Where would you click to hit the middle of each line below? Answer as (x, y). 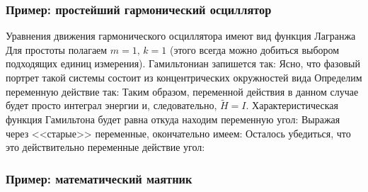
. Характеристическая (292, 105)
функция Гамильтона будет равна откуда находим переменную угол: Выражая (173, 119)
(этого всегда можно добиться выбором (254, 49)
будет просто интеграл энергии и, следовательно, (111, 105)
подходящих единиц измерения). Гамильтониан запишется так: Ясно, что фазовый (183, 63)
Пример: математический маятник (99, 178)
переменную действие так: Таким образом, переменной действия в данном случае (182, 91)
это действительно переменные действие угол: (105, 147)
